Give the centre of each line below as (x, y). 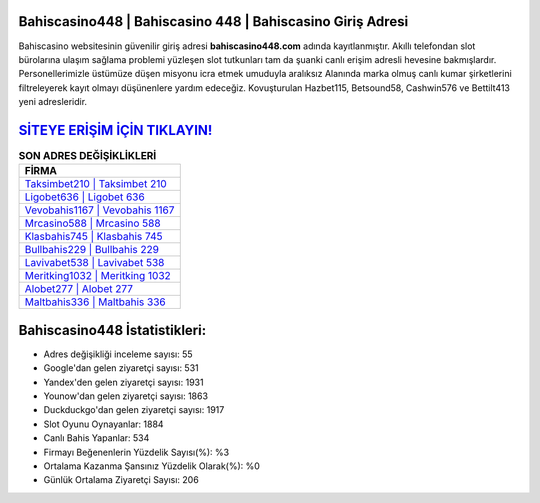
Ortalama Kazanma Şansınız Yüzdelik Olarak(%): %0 (151, 466)
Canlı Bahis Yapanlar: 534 (96, 438)
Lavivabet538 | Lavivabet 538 (94, 263)
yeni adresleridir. (53, 102)
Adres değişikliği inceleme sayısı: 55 (118, 354)
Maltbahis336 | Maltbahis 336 (95, 302)
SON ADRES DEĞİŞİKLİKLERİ (87, 156)
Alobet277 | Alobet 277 (79, 289)
